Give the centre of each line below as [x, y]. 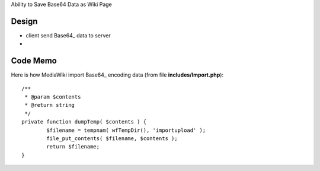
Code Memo [34, 61]
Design [24, 21]
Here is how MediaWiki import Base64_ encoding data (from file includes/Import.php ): [117, 75]
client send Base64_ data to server [68, 35]
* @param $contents [53, 97]
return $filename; [73, 147]
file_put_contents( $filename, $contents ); [112, 138]
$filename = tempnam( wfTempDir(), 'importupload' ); [126, 130]
